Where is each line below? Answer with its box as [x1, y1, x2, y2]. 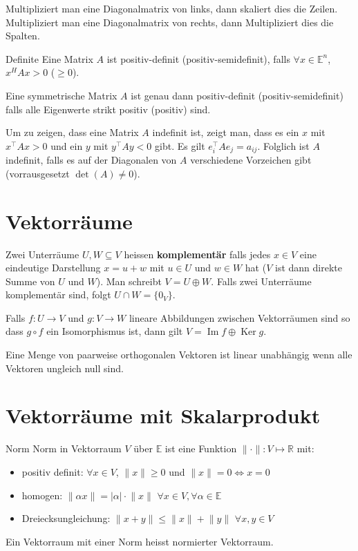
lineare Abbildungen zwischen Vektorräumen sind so [129, 310, 350, 325]
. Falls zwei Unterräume [211, 273, 312, 288]
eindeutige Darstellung [6, 260, 101, 275]
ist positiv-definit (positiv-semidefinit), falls [106, 51, 290, 66]
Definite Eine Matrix [6, 51, 93, 66]
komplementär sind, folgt [6, 287, 111, 302]
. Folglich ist [257, 138, 310, 153]
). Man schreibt [96, 273, 162, 288]
